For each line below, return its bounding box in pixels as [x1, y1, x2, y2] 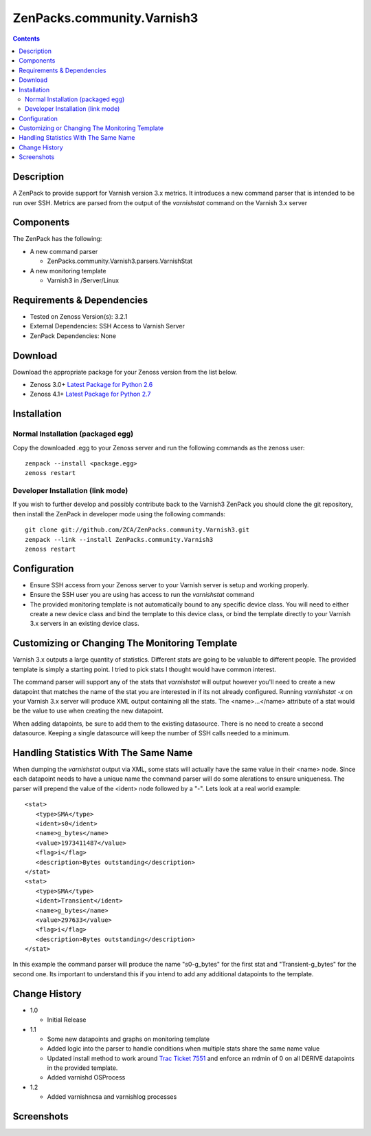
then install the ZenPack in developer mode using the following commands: [12, 509, 226, 518]
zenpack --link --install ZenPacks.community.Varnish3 [25, 536, 214, 543]
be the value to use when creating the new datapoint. [12, 706, 164, 715]
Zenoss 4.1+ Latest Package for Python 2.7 [30, 390, 151, 399]
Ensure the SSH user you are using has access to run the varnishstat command [30, 591, 255, 599]
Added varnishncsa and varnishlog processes [47, 1093, 177, 1101]
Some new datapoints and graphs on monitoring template [47, 1035, 210, 1043]
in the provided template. [47, 1064, 118, 1072]
